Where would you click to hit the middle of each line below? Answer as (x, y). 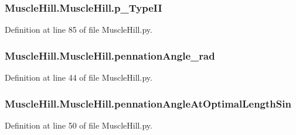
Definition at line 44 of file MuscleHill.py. (79, 77)
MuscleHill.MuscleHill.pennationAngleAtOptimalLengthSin (148, 103)
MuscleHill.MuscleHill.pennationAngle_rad (110, 55)
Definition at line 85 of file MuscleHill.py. (79, 30)
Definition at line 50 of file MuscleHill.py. (79, 125)
